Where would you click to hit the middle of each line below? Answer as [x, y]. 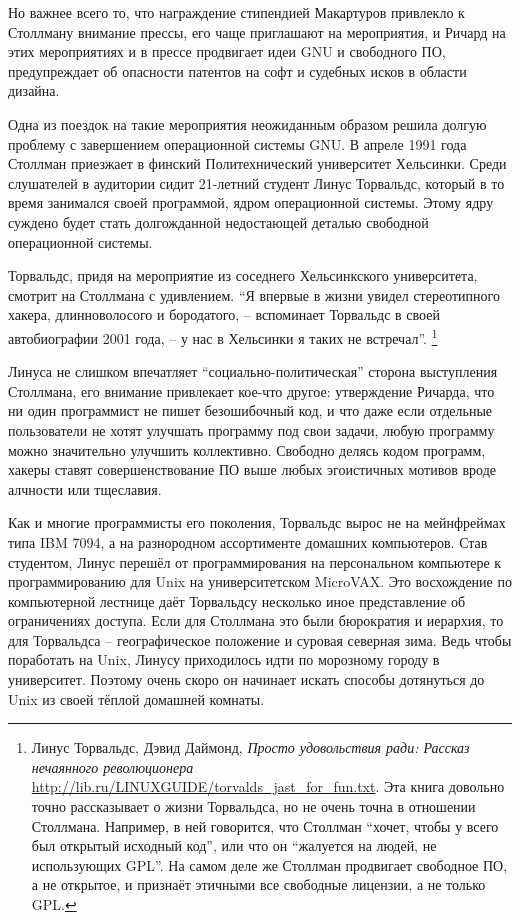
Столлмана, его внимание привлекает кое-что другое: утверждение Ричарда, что [251, 390]
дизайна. [34, 90]
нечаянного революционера [112, 766]
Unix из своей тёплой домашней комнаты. [136, 698]
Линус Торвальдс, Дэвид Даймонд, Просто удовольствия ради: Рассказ [250, 747]
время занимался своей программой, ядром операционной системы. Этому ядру [251, 202]
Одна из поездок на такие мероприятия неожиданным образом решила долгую [247, 123]
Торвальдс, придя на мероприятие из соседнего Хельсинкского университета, [243, 275]
